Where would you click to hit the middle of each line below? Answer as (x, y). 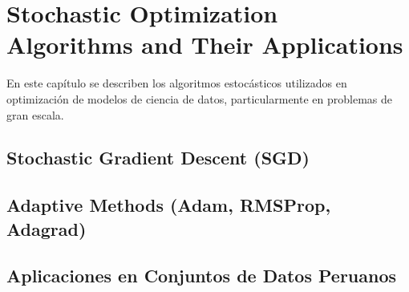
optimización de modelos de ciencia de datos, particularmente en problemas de (199, 98)
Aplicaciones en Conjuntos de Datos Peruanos (202, 276)
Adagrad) (47, 228)
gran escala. (35, 114)
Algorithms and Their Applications (205, 45)
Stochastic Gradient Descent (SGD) (158, 158)
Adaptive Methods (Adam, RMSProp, (169, 205)
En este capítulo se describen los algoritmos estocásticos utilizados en (177, 83)
